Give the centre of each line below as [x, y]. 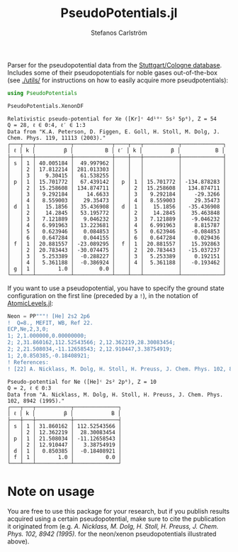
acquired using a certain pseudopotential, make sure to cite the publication [117, 519]
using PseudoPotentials [42, 93]
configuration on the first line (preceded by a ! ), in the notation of [103, 295]
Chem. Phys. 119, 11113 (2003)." [57, 138]
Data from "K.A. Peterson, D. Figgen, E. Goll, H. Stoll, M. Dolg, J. [114, 132]
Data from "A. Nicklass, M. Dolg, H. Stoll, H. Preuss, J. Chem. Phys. [115, 394]
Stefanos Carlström [119, 33]
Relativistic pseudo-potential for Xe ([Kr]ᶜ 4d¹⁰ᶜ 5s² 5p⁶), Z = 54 [112, 118]
